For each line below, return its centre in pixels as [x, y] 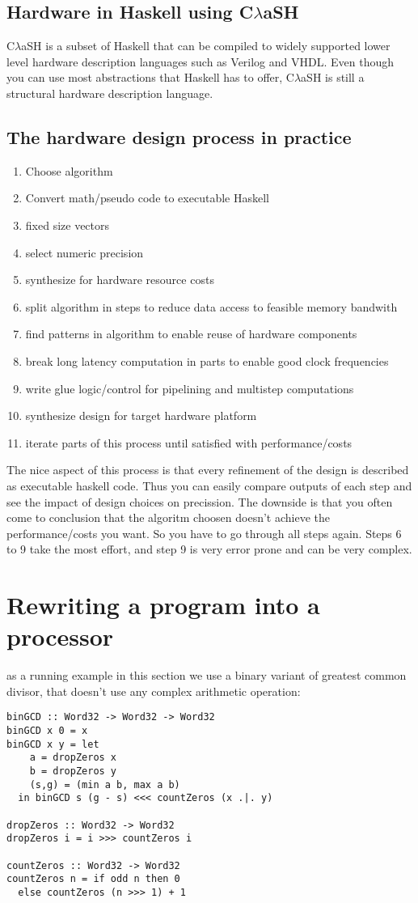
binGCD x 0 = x [47, 731]
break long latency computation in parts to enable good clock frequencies [207, 360]
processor [60, 636]
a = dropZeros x [73, 758]
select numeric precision [84, 252]
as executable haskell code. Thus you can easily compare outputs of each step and [209, 485]
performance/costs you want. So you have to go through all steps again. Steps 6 [204, 533]
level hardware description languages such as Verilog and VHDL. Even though [201, 61]
